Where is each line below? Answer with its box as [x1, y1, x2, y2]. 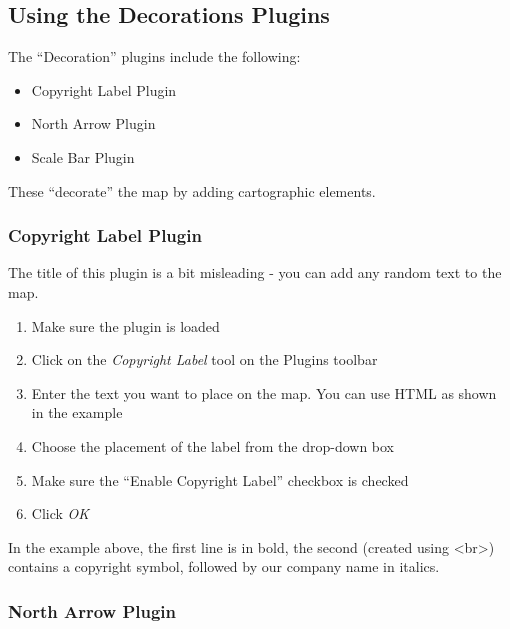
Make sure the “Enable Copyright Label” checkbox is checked [31, 469, 409, 490]
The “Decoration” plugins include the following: [8, 46, 301, 67]
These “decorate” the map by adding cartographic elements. [8, 180, 376, 201]
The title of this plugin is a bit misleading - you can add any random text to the [8, 262, 502, 283]
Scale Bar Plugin [31, 146, 135, 167]
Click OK [31, 503, 90, 524]
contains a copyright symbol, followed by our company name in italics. [8, 556, 440, 577]
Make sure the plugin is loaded [31, 315, 220, 336]
